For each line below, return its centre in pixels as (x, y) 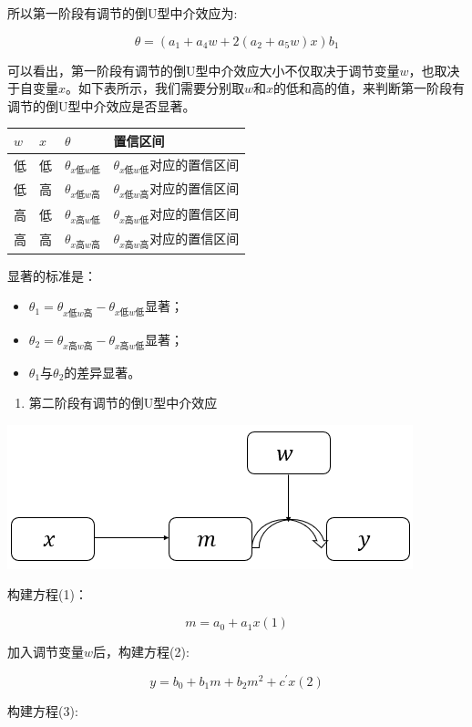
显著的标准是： (52, 275)
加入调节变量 (46, 652)
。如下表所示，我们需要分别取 (155, 88)
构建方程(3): (43, 710)
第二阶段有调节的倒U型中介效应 (123, 403)
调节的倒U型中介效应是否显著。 (102, 105)
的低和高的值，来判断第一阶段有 (369, 88)
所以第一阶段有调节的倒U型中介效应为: (123, 13)
